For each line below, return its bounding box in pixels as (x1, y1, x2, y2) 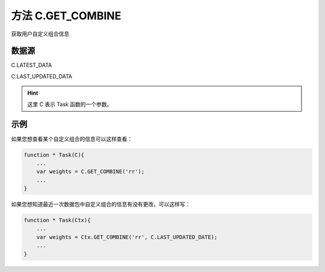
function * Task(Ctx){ (23, 217, 91, 224)
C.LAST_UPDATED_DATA (11, 72, 72, 80)
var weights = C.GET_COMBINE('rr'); (36, 168, 144, 175)
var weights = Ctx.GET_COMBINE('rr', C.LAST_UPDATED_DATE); (36, 233, 218, 241)
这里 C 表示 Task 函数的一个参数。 (27, 100, 113, 108)
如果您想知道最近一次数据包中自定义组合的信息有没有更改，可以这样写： (11, 201, 191, 208)
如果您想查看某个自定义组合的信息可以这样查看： (11, 135, 132, 142)
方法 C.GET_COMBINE (11, 9, 122, 22)
